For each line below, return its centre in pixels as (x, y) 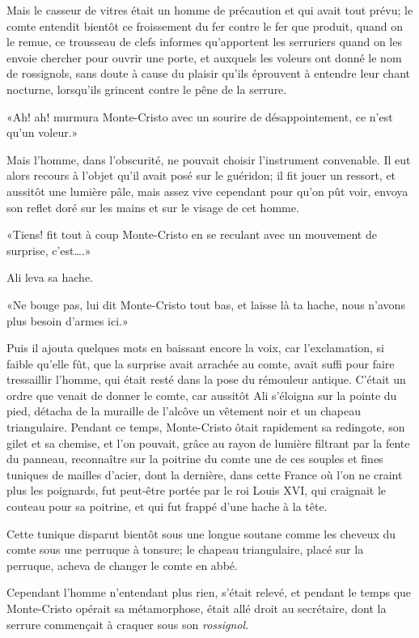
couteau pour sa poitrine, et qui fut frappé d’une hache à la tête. (167, 506)
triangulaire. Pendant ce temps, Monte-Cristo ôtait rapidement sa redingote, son (206, 427)
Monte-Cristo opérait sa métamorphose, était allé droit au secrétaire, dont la (197, 608)
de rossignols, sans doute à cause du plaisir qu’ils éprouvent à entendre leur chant (208, 73)
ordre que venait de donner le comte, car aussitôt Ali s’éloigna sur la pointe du (202, 395)
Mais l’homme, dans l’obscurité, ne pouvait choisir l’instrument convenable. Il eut (209, 159)
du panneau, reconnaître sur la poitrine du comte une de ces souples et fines (195, 459)
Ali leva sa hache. (50, 277)
